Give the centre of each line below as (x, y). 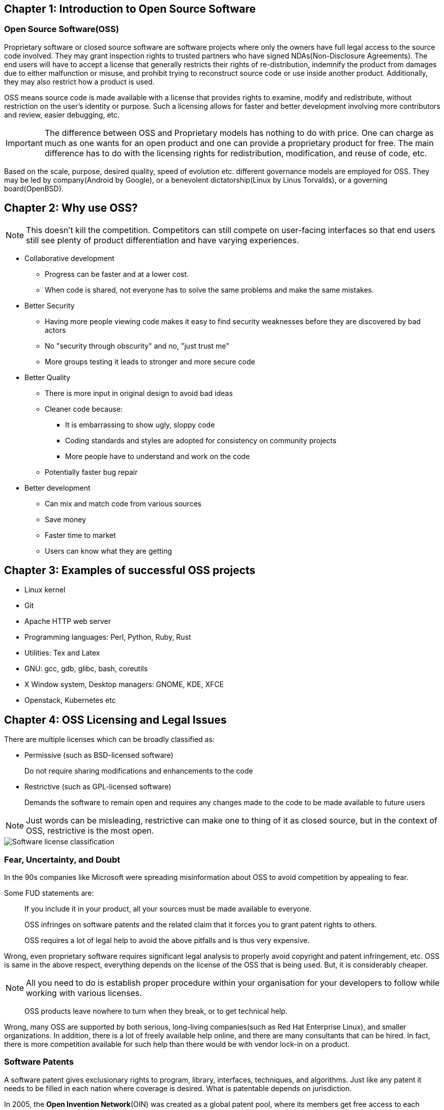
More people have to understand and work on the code (158, 456)
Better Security (50, 305)
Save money (66, 519)
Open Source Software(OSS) (62, 29)
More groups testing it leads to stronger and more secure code (150, 361)
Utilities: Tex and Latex (62, 653)
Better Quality (48, 377)
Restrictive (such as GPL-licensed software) (98, 787)
